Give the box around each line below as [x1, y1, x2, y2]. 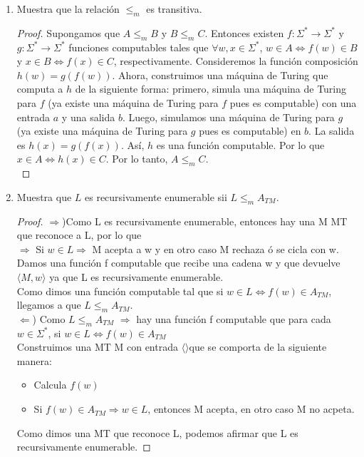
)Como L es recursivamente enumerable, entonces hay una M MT [62, 213, 348, 228]
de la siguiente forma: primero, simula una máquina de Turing [75, 81, 347, 96]
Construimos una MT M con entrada [16, 339, 178, 354]
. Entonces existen [204, 25, 284, 40]
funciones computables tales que [68, 39, 209, 54]
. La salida [308, 123, 355, 138]
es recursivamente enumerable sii [85, 189, 227, 204]
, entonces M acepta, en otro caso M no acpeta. [147, 401, 355, 416]
